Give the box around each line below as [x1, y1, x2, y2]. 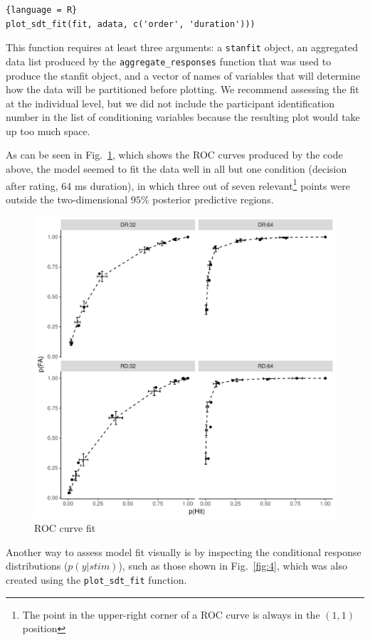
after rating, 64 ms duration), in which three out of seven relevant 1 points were [6, 176, 350, 193]
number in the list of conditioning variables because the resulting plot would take [6, 110, 360, 124]
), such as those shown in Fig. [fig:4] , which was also [118, 558, 347, 573]
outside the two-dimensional [6, 191, 128, 206]
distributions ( [6, 558, 68, 573]
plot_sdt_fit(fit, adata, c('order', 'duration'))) [6, 18, 255, 29]
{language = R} [6, 5, 78, 15]
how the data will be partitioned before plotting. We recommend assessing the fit [6, 82, 359, 97]
